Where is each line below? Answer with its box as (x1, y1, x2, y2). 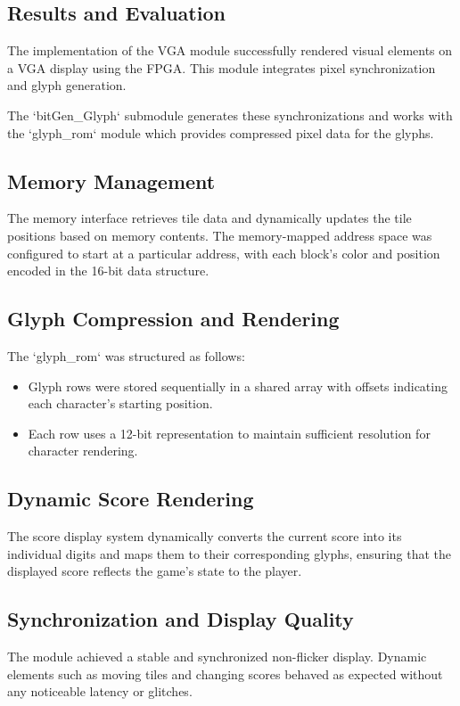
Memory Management (7, 167, 216, 194)
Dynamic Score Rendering (7, 485, 254, 513)
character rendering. (28, 441, 138, 460)
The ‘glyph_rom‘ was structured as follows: (7, 346, 245, 365)
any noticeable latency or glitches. (7, 682, 193, 701)
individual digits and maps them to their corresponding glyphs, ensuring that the (7, 544, 452, 562)
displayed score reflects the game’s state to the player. (7, 562, 302, 580)
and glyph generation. (7, 76, 127, 94)
